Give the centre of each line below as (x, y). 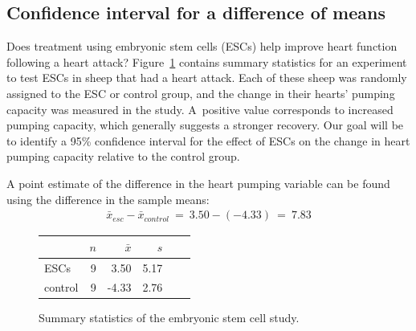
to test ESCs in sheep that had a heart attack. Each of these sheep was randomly (207, 78)
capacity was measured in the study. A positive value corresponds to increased (200, 109)
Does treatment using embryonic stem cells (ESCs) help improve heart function (202, 46)
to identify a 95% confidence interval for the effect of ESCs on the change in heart (208, 140)
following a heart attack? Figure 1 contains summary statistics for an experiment (207, 61)
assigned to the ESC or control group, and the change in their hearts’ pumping (201, 93)
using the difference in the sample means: (108, 199)
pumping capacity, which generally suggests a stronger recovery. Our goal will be (205, 125)
